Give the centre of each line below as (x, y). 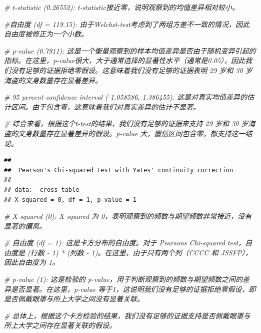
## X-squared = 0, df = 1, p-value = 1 (70, 200)
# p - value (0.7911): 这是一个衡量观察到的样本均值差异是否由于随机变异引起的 (130, 50)
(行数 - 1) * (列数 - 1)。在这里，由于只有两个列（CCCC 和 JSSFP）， (140, 252)
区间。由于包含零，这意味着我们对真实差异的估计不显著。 (105, 106)
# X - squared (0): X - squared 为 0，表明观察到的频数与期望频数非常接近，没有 (128, 216)
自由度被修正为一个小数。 (46, 34)
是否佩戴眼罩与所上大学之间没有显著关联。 (74, 299)
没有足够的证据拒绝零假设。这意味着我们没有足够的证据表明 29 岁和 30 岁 (131, 70)
